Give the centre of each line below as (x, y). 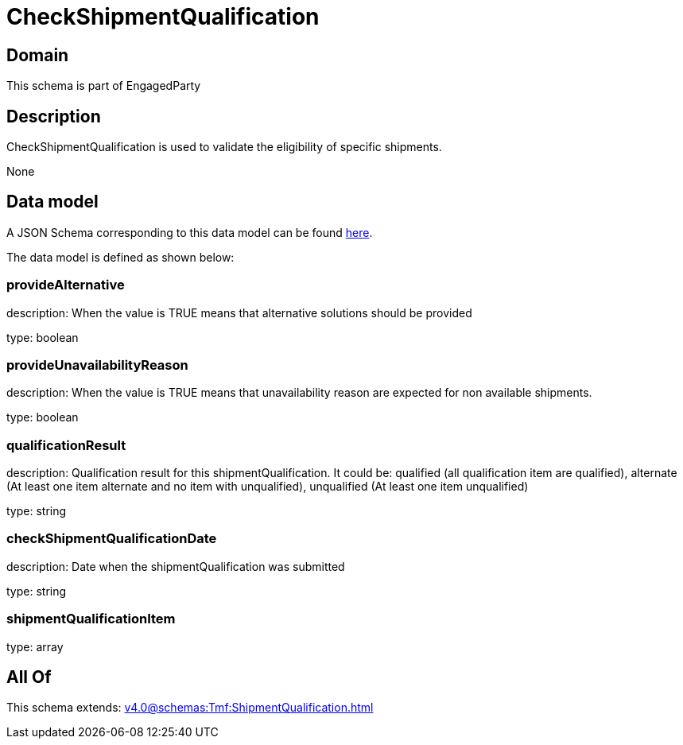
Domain (38, 55)
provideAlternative (66, 285)
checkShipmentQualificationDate (112, 539)
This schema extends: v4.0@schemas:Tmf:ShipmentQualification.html (190, 708)
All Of (29, 677)
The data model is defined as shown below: (120, 257)
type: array (35, 646)
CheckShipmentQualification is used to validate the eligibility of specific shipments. (224, 147)
